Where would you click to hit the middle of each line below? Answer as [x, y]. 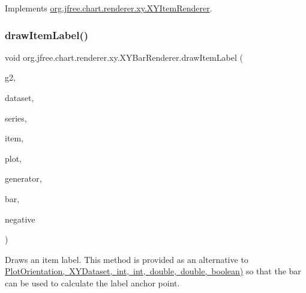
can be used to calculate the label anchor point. [92, 282]
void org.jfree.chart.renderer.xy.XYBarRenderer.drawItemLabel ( [124, 57]
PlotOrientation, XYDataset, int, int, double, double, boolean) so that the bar [153, 271]
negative [20, 219]
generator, [23, 178]
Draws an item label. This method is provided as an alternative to [127, 259]
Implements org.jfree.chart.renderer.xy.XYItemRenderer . [109, 8]
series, [16, 118]
